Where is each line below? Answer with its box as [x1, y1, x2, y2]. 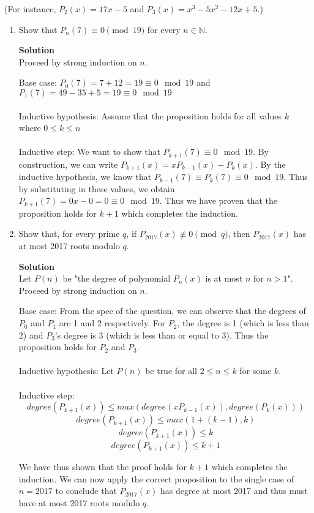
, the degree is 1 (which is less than [177, 316, 309, 329]
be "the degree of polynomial [62, 272, 171, 285]
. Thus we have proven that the [159, 194, 277, 207]
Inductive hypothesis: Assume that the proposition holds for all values [18, 109, 282, 122]
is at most [205, 272, 243, 285]
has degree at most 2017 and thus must [160, 484, 308, 497]
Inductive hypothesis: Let [18, 364, 114, 377]
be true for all [145, 364, 197, 377]
